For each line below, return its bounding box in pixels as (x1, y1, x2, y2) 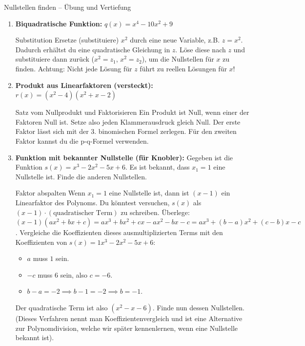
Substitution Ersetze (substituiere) (15, 35, 119, 45)
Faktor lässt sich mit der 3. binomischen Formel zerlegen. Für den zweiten (15, 126, 237, 136)
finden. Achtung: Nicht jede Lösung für (15, 63, 132, 73)
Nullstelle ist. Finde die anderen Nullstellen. (15, 171, 147, 181)
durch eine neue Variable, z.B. (130, 35, 220, 45)
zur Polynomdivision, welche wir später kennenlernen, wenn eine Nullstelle (15, 323, 238, 333)
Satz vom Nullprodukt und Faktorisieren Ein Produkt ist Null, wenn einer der (15, 107, 249, 117)
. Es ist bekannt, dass (125, 162, 190, 172)
